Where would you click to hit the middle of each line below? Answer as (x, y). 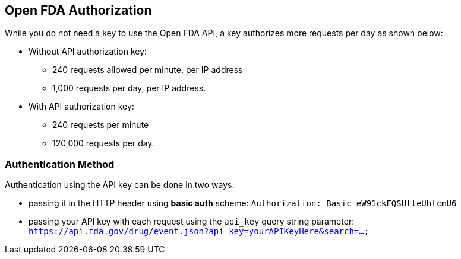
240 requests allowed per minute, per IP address (148, 70)
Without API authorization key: (88, 52)
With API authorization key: (81, 107)
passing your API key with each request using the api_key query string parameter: (192, 222)
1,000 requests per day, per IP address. (129, 88)
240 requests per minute (101, 125)
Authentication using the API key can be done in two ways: (120, 185)
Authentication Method (60, 164)
